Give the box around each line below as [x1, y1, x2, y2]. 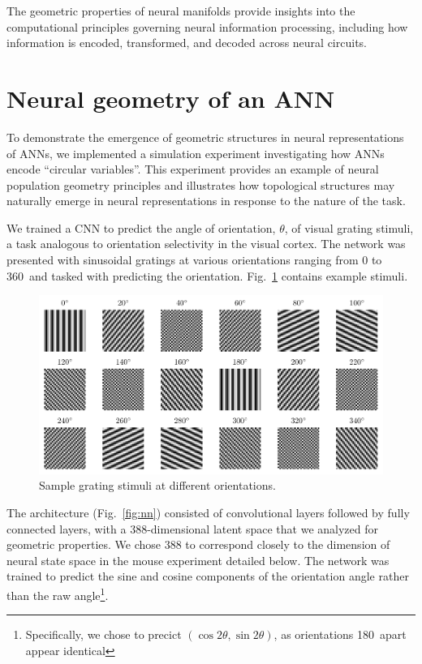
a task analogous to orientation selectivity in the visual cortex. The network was [6, 235, 406, 252]
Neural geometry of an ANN [6, 81, 335, 114]
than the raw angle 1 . [6, 585, 109, 603]
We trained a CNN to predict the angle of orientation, [6, 219, 276, 236]
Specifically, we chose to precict [25, 626, 182, 643]
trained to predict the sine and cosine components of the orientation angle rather [6, 568, 409, 585]
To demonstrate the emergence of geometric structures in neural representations [6, 128, 404, 145]
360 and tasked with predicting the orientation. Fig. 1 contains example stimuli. [6, 267, 408, 284]
